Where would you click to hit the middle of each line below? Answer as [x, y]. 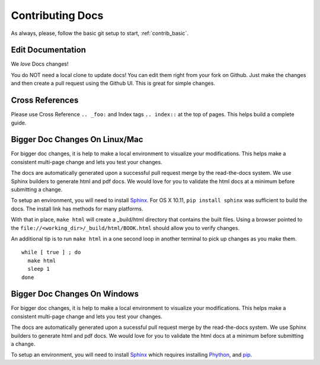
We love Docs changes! [40, 64]
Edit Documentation [48, 50]
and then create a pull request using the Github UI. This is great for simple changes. [113, 84]
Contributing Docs [57, 15]
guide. [19, 123]
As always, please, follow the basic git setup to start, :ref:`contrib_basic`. [100, 33]
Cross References [45, 100]
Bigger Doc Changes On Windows [75, 294]
